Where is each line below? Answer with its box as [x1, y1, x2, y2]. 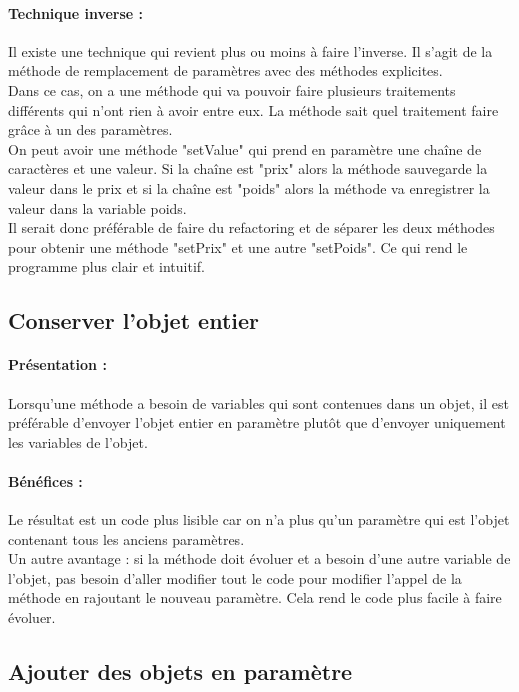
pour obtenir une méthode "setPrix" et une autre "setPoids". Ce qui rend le [8, 236, 468, 257]
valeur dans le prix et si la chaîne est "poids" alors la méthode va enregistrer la [8, 177, 490, 198]
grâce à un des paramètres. [8, 119, 173, 140]
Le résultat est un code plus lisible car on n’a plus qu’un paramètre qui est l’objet [8, 509, 510, 530]
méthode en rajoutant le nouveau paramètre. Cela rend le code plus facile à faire [8, 587, 502, 608]
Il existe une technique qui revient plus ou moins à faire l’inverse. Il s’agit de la [8, 40, 493, 61]
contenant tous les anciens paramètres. [8, 528, 245, 549]
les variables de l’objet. [8, 431, 148, 452]
